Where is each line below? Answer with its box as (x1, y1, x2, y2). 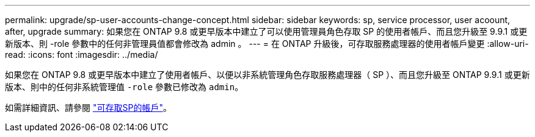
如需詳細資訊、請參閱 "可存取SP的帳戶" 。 (5, 102, 172, 113)
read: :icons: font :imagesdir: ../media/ (5, 49, 158, 60)
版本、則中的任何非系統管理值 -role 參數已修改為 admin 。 (5, 82, 244, 92)
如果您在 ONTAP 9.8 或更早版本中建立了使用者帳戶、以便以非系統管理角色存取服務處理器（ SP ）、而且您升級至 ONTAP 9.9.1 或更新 (5, 69, 530, 80)
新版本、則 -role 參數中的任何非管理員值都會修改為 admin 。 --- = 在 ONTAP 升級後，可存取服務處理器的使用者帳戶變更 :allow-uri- (5, 38, 529, 49)
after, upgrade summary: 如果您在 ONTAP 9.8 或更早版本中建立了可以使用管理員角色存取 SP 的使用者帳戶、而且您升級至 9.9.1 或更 (5, 26, 528, 37)
